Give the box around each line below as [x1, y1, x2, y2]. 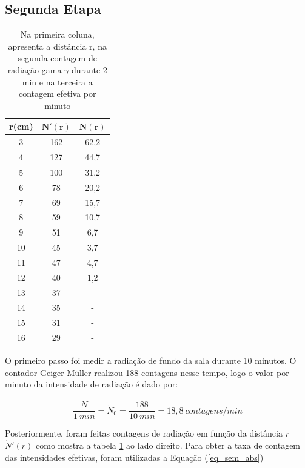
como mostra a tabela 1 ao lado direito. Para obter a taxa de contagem [36, 438, 301, 451]
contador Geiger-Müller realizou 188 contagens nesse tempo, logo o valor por [5, 366, 289, 378]
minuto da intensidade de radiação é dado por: [5, 378, 178, 391]
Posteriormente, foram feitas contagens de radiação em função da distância [5, 427, 283, 440]
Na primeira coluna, [20, 28, 95, 41]
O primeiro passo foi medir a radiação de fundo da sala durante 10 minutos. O [5, 354, 297, 367]
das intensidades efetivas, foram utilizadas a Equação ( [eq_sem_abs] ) [5, 450, 264, 463]
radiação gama [7, 63, 62, 76]
